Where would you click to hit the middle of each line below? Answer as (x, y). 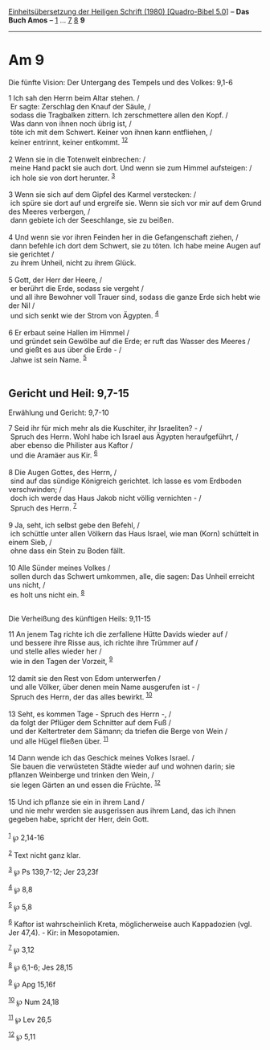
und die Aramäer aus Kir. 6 (54, 455)
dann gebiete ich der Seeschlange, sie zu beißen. (92, 220)
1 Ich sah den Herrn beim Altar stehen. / (74, 98)
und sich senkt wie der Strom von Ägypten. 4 (84, 315)
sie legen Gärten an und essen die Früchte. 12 (85, 784)
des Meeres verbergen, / (49, 211)
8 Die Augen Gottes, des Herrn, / (63, 473)
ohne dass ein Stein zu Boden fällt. (67, 551)
